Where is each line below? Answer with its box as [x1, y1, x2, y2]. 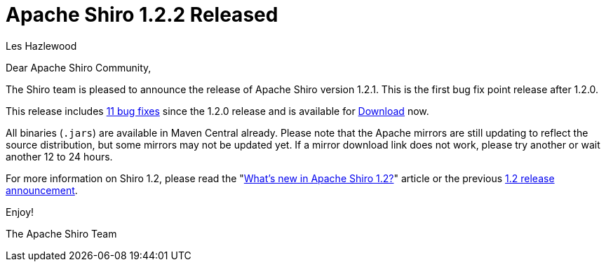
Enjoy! [6, 205, 34, 218]
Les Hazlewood [6, 39, 77, 52]
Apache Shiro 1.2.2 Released [6, 3, 278, 27]
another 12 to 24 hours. [6, 150, 113, 163]
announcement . [6, 184, 78, 196]
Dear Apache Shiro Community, [6, 61, 151, 74]
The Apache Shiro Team [6, 227, 117, 240]
